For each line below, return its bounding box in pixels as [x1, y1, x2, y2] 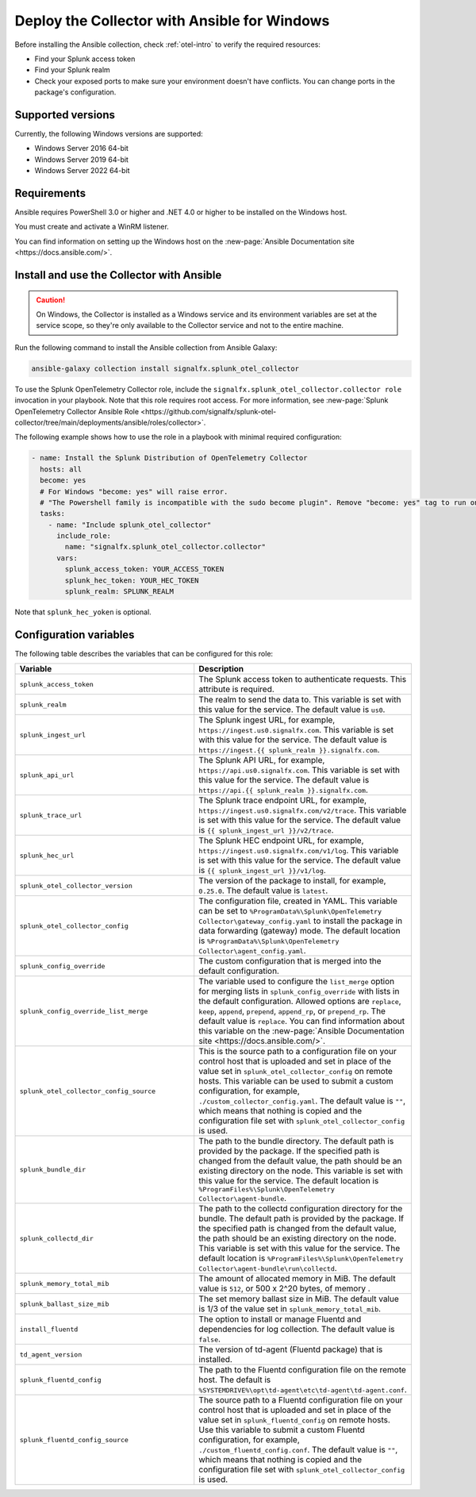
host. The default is [198, 1374, 271, 1385]
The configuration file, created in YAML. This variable [198, 895, 398, 906]
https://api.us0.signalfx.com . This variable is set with [198, 764, 401, 775]
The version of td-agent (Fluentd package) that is [198, 1344, 383, 1355]
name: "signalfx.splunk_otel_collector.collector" [64, 542, 266, 552]
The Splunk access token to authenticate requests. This [198, 674, 407, 685]
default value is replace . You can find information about [198, 1016, 405, 1027]
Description [198, 664, 244, 675]
